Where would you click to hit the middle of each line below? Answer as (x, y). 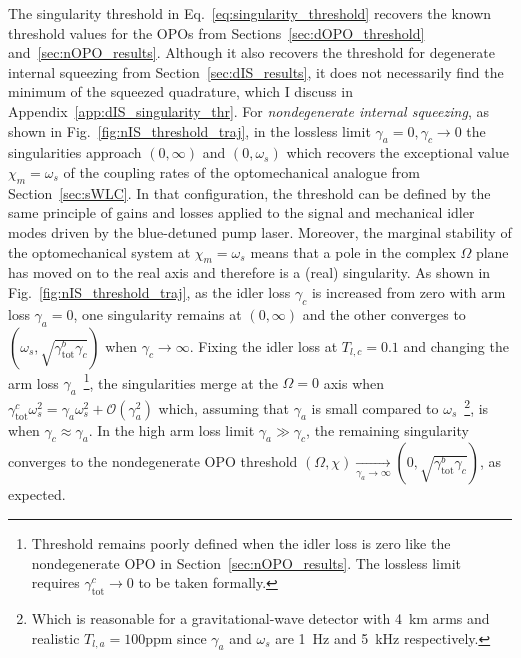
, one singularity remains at (157, 313)
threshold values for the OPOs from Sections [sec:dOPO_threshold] (216, 32)
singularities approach (75, 152)
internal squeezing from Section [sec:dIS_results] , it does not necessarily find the (256, 71)
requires (55, 582)
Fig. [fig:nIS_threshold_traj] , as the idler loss (149, 291)
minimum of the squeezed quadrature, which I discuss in (180, 91)
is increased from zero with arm (408, 291)
